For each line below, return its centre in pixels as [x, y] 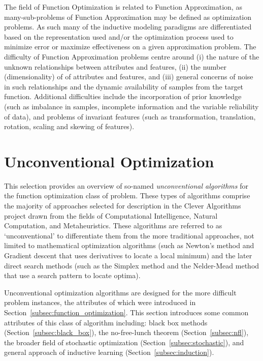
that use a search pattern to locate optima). [72, 275]
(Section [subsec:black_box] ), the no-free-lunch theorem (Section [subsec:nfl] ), [126, 332]
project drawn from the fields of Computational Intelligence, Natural [111, 215]
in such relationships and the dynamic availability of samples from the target [124, 86]
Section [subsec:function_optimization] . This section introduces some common [126, 312]
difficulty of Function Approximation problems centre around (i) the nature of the [132, 56]
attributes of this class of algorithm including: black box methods [106, 322]
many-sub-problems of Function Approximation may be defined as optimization [128, 17]
